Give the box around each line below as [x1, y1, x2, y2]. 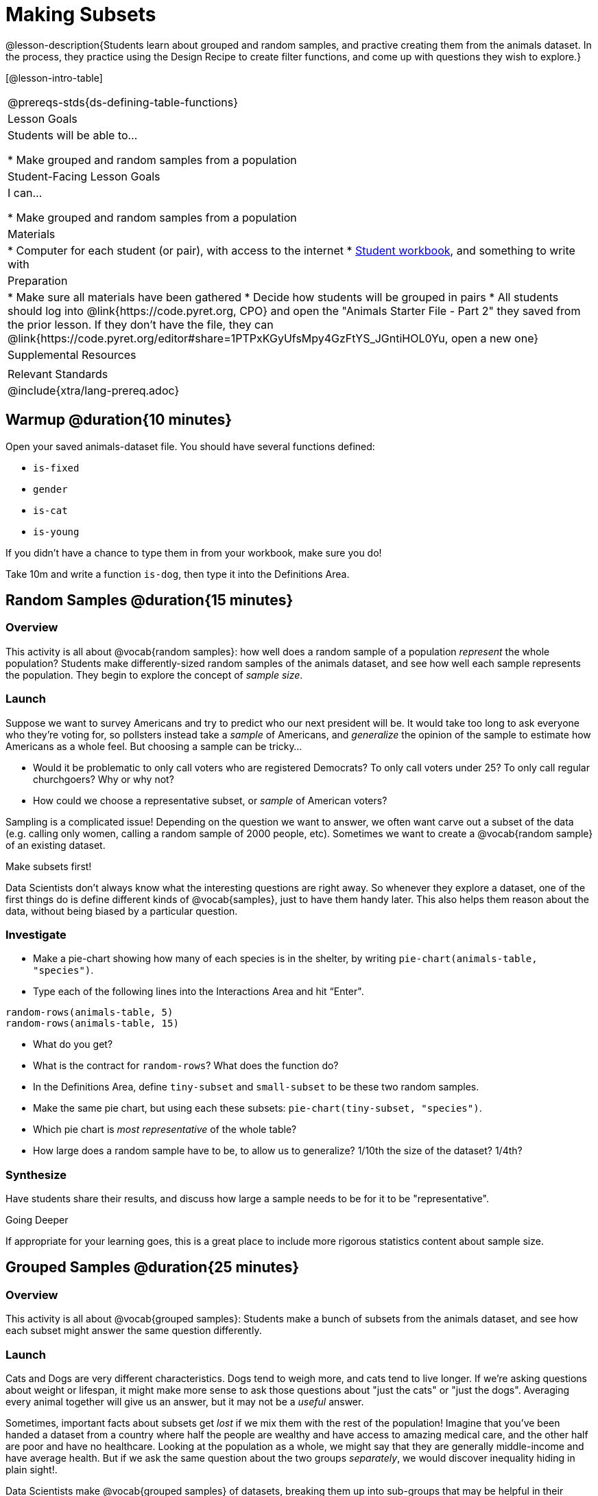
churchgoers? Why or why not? [33, 773, 174, 785]
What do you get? [33, 1038, 113, 1051]
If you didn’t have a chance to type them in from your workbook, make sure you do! [5, 546, 382, 559]
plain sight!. [5, 1464, 58, 1476]
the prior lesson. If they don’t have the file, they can [8, 317, 274, 331]
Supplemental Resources [8, 347, 136, 362]
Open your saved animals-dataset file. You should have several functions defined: [5, 440, 375, 452]
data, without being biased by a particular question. [5, 904, 238, 917]
